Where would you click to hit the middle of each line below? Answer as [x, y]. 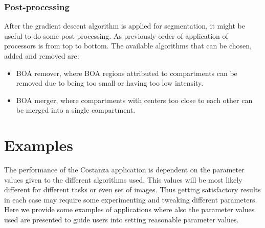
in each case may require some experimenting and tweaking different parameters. [131, 199]
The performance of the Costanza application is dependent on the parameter [124, 170]
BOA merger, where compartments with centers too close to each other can [134, 100]
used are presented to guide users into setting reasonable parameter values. [122, 220]
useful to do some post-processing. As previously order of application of [116, 35]
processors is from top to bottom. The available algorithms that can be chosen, [128, 46]
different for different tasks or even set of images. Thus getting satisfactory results [132, 189]
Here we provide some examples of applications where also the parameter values [129, 209]
